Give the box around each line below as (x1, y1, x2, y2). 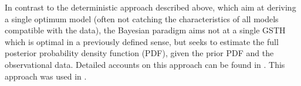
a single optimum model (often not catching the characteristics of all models (5, 12, 279, 25)
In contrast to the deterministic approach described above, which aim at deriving (5, 1, 296, 13)
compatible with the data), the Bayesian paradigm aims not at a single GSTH (5, 24, 286, 36)
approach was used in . (5, 70, 87, 82)
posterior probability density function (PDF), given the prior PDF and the (5, 47, 274, 59)
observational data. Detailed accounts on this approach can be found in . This (5, 58, 285, 70)
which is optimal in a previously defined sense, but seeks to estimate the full (5, 35, 279, 47)
